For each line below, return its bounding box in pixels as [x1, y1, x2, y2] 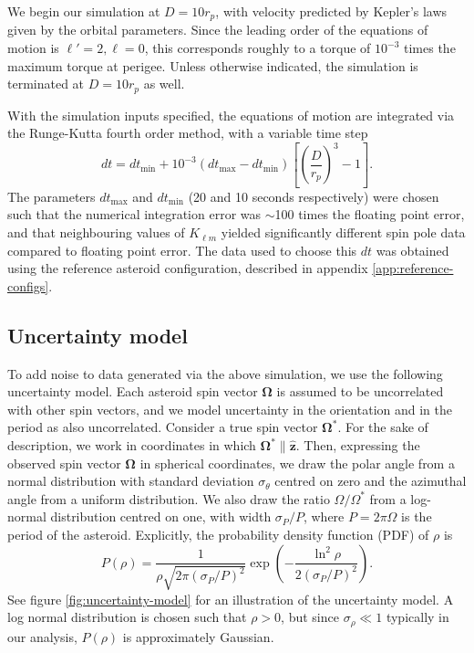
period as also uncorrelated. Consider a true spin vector [7, 417, 318, 437]
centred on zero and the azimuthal [274, 471, 467, 490]
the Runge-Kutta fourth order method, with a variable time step [7, 123, 368, 142]
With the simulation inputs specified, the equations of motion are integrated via [7, 105, 455, 124]
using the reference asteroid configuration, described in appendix [7, 258, 368, 278]
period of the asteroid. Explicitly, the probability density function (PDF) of [7, 524, 429, 543]
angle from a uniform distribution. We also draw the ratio [7, 489, 330, 508]
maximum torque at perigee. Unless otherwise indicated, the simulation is [7, 56, 418, 75]
